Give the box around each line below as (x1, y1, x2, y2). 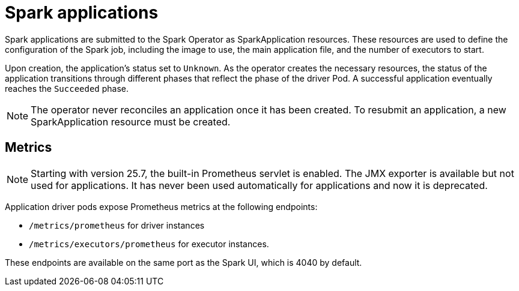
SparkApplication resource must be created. (31, 115, 231, 128)
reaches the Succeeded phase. (5, 83, 129, 94)
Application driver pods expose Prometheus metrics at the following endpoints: (5, 201, 318, 212)
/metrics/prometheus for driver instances (29, 220, 205, 230)
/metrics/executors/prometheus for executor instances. (29, 238, 269, 249)
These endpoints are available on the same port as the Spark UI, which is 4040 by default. (5, 257, 362, 268)
